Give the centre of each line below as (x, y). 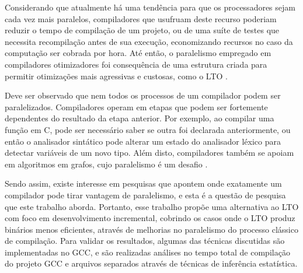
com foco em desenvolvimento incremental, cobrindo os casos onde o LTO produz (150, 218)
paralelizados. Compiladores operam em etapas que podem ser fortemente (136, 106)
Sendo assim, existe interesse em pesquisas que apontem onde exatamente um (143, 183)
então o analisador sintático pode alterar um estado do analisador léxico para (143, 141)
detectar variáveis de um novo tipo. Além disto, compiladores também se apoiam (149, 153)
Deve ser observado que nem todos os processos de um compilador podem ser (143, 95)
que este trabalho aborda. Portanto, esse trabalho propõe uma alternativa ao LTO (152, 206)
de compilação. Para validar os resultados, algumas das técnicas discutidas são (145, 241)
